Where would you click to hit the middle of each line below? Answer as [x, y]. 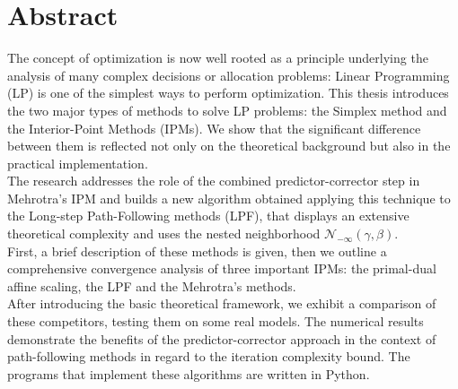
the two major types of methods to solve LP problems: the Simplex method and [227, 110]
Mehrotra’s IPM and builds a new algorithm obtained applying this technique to [229, 198]
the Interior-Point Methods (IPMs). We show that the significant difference [214, 128]
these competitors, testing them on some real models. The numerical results [216, 321]
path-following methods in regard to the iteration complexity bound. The [209, 356]
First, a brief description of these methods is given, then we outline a [197, 251]
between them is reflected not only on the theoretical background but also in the [229, 146]
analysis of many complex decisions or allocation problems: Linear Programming [229, 75]
